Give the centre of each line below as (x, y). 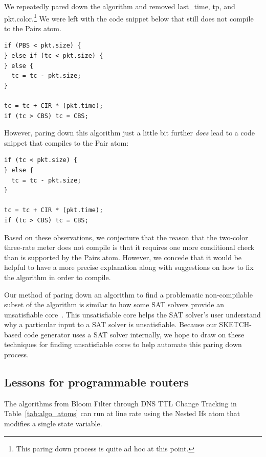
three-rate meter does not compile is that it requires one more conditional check (129, 247)
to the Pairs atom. (33, 28)
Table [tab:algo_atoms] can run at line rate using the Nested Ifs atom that (122, 413)
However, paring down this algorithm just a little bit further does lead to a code (130, 133)
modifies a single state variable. (53, 424)
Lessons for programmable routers (96, 382)
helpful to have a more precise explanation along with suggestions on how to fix (129, 267)
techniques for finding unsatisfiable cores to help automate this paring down (123, 344)
